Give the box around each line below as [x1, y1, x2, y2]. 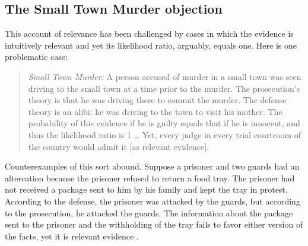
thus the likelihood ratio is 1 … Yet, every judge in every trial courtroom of [28, 128, 301, 140]
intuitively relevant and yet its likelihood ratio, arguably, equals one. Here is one [5, 39, 297, 51]
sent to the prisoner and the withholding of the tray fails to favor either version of [5, 218, 303, 231]
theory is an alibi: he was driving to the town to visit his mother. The [28, 105, 282, 117]
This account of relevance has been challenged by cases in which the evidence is [5, 27, 294, 40]
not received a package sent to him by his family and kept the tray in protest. [5, 183, 288, 196]
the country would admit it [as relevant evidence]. [28, 140, 209, 152]
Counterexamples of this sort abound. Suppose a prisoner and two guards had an [5, 160, 300, 172]
